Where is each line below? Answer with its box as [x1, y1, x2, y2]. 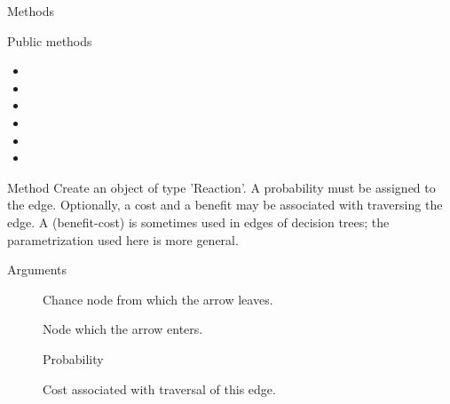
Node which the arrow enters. [43, 320, 203, 338]
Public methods [7, 31, 92, 50]
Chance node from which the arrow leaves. [43, 289, 273, 308]
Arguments [7, 260, 67, 279]
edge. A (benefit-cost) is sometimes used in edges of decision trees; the [7, 212, 390, 231]
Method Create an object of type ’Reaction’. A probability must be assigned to [7, 178, 436, 196]
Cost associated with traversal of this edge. [43, 379, 276, 398]
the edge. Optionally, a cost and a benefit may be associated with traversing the [7, 195, 443, 214]
